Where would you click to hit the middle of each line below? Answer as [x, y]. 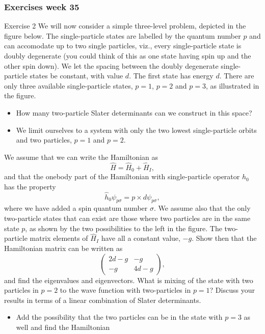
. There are [237, 76]
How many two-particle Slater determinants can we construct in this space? [134, 112]
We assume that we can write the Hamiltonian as [81, 157]
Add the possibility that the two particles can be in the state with [119, 317]
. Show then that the [224, 238]
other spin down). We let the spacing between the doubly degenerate [111, 65]
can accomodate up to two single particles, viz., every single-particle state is [123, 46]
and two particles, [44, 140]
